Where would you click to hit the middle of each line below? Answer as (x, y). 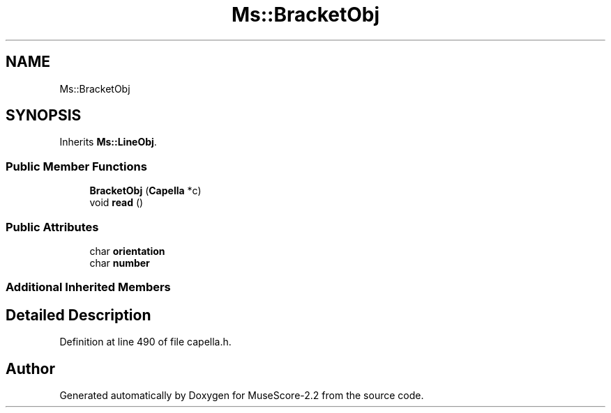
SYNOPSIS (44, 116)
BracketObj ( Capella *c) (145, 191)
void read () (116, 203)
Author (30, 368)
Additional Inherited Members (88, 287)
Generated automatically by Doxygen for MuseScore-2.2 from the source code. (242, 395)
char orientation (127, 251)
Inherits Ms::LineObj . (108, 142)
